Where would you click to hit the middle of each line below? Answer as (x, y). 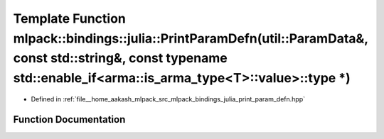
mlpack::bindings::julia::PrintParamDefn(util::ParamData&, (191, 38)
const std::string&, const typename (120, 59)
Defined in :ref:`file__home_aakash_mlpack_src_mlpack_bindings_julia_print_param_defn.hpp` (168, 99)
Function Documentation (69, 119)
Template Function (69, 18)
